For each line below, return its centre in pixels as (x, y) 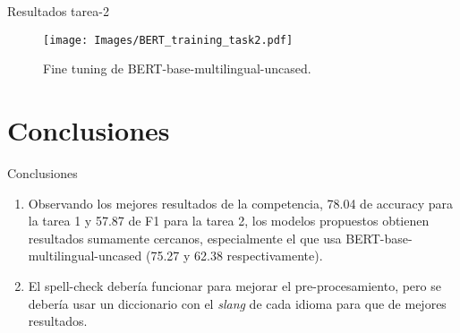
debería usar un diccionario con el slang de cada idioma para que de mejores (237, 303)
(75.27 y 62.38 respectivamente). (234, 256)
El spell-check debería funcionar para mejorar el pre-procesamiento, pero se (234, 285)
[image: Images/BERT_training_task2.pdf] (168, 40)
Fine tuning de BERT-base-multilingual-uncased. (177, 68)
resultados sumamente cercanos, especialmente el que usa (185, 238)
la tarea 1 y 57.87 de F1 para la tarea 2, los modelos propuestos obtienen (229, 221)
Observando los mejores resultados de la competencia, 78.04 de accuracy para (241, 203)
